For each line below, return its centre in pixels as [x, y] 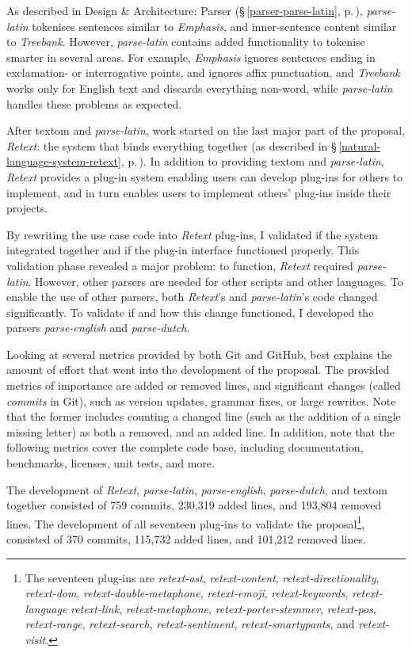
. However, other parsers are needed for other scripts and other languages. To [216, 281]
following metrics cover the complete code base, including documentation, [185, 447]
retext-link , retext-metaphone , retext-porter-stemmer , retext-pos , [223, 608]
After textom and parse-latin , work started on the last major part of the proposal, [206, 130]
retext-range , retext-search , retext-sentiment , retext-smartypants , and [190, 624]
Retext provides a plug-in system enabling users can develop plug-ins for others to [205, 176]
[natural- [360, 145]
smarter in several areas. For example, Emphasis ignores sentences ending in [191, 57]
